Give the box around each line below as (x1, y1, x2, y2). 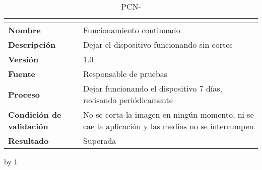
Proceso (8, 88, 40, 100)
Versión (8, 53, 39, 65)
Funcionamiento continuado (83, 24, 180, 36)
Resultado (8, 135, 49, 146)
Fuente (8, 68, 36, 79)
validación (8, 120, 48, 132)
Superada (83, 135, 116, 146)
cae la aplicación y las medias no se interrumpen (83, 120, 254, 132)
